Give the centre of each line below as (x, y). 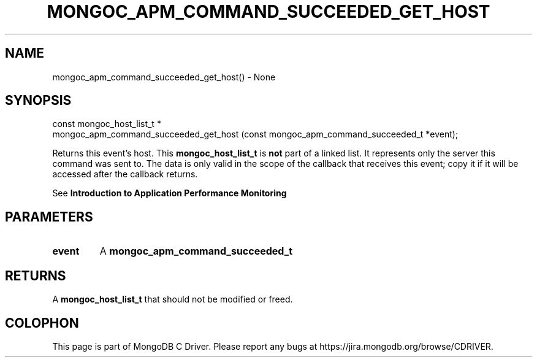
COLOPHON (42, 323)
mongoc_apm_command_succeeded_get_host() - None (164, 77)
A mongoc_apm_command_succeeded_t (196, 251)
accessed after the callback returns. (125, 174)
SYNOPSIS (38, 101)
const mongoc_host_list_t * (107, 124)
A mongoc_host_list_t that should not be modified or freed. (173, 299)
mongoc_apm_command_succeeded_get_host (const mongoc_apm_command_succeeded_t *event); (255, 134)
